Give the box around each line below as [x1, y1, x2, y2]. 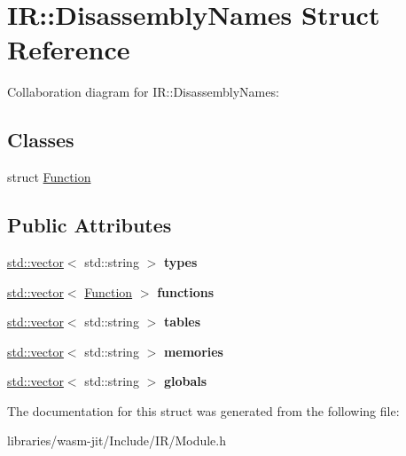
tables [163, 312, 201, 331]
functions [157, 282, 215, 301]
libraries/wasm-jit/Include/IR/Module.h [7, 431, 227, 450]
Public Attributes [7, 211, 172, 239]
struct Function [7, 168, 91, 186]
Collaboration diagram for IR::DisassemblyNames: [7, 83, 279, 101]
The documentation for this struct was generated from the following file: [7, 401, 400, 420]
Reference [7, 31, 130, 67]
